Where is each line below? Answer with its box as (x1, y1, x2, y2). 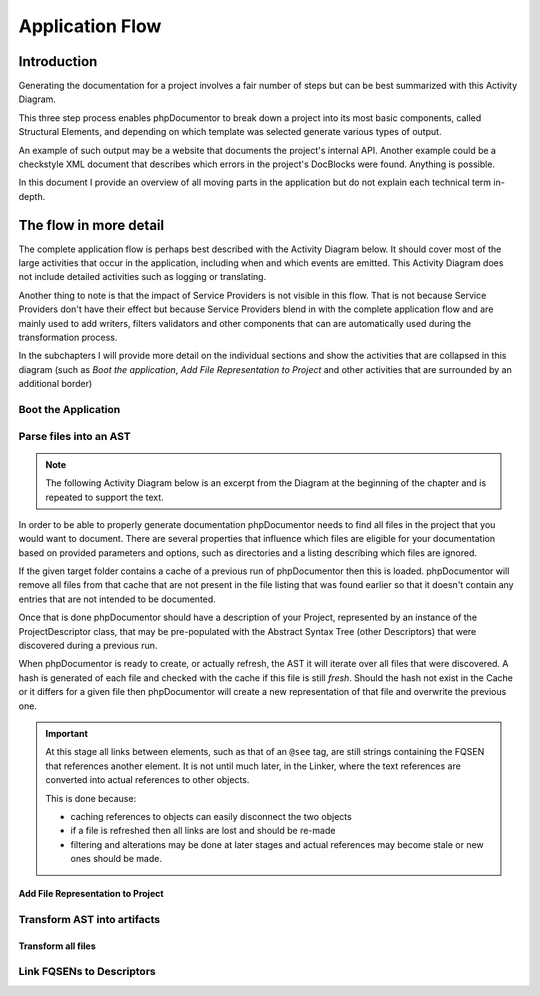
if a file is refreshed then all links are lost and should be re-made (70, 825, 336, 837)
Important (45, 727, 89, 739)
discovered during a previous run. (18, 640, 158, 652)
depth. (18, 190, 46, 202)
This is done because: (45, 792, 137, 804)
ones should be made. (70, 853, 162, 865)
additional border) (18, 378, 93, 390)
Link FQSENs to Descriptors (18, 965, 156, 979)
